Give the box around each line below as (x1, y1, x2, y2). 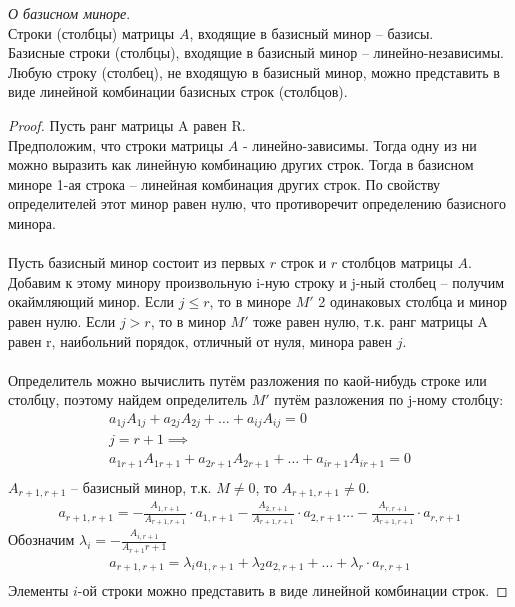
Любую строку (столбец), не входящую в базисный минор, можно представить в (8, 61, 500, 82)
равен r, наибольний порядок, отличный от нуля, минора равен (8, 330, 392, 351)
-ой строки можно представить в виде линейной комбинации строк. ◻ (77, 580, 508, 601)
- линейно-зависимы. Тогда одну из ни (243, 134, 477, 155)
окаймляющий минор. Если (8, 291, 175, 312)
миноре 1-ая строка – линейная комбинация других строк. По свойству (8, 173, 441, 194)
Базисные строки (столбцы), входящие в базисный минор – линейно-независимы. (8, 42, 505, 63)
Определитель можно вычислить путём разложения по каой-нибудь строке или (8, 369, 487, 390)
